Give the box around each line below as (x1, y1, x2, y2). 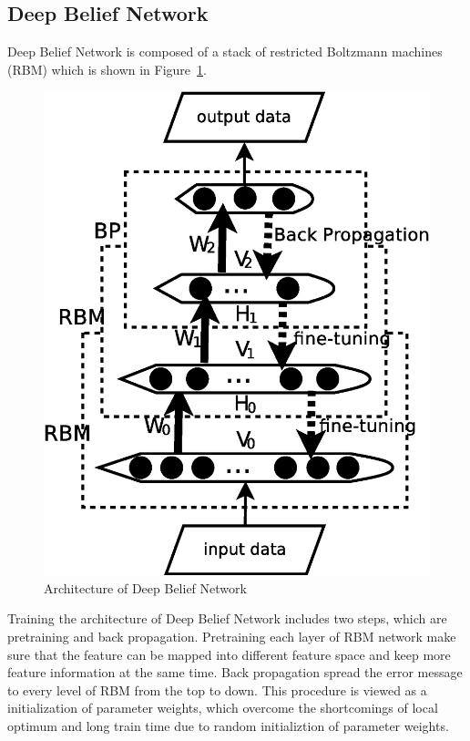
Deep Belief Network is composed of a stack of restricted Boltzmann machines (7, 42, 443, 61)
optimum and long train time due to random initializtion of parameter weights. (7, 716, 449, 736)
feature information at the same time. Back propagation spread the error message (7, 663, 463, 682)
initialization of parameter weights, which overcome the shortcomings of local (7, 698, 438, 717)
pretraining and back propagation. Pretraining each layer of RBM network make (7, 627, 456, 646)
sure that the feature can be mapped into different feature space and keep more (7, 644, 451, 664)
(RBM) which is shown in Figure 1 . (7, 59, 207, 78)
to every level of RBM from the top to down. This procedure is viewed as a (7, 680, 427, 699)
